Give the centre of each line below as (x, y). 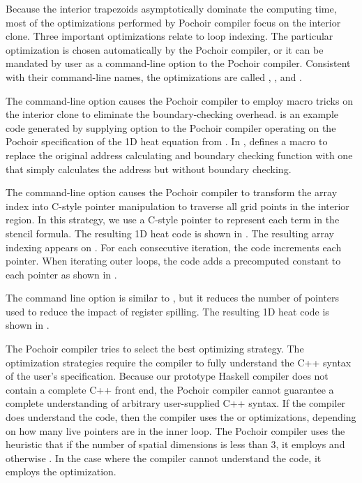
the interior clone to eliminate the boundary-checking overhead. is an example (172, 114)
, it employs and (310, 444)
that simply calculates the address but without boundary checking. (149, 169)
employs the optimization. (61, 471)
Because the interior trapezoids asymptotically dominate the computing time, (171, 8)
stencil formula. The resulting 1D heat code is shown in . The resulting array (170, 233)
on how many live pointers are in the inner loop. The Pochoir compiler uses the (175, 430)
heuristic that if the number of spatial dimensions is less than (137, 444)
